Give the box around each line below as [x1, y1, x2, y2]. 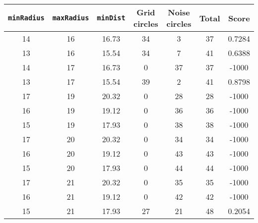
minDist [97, 14, 126, 22]
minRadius [8, 14, 45, 22]
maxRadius [52, 14, 89, 22]
